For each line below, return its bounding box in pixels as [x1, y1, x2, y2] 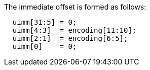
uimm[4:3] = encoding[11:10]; [12, 26, 137, 34]
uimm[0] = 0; [12, 42, 77, 50]
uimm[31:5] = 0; [12, 18, 77, 26]
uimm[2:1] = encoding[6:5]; [12, 34, 128, 42]
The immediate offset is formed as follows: [4, 3, 146, 11]
